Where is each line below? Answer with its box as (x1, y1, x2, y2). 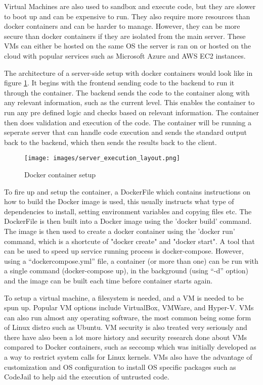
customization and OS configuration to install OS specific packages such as (4, 361, 236, 372)
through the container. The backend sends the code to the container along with (4, 87, 250, 98)
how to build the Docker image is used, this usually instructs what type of (4, 196, 234, 207)
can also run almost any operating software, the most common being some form (4, 312, 251, 322)
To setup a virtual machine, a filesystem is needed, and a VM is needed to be (4, 292, 244, 303)
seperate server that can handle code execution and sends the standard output (4, 127, 247, 137)
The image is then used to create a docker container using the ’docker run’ (4, 225, 235, 236)
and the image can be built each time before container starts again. (4, 275, 213, 285)
